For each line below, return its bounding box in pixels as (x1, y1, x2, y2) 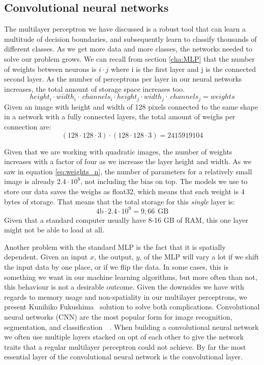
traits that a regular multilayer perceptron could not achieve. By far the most (4, 341, 246, 352)
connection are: (4, 121, 51, 132)
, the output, (94, 251, 134, 262)
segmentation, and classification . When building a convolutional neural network (4, 321, 259, 332)
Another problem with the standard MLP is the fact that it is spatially (4, 241, 226, 252)
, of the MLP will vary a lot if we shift (139, 251, 259, 262)
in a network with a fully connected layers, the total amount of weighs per (4, 111, 236, 122)
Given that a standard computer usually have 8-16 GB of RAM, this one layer (4, 214, 248, 225)
